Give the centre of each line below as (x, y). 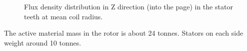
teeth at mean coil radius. (63, 16)
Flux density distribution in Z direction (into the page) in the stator (128, 6)
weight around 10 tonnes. (43, 42)
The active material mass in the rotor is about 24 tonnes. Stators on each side (124, 33)
